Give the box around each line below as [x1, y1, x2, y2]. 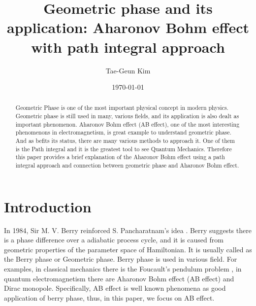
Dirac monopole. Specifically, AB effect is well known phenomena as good [4, 283, 226, 293]
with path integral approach [31, 36, 225, 57]
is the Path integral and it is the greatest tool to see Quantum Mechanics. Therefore [15, 144, 232, 153]
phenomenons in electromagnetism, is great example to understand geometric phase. [15, 128, 231, 136]
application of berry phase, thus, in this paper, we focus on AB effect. [4, 292, 215, 303]
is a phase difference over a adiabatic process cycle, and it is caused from [4, 235, 224, 245]
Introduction [4, 196, 92, 216]
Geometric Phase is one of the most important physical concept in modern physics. [15, 103, 228, 112]
